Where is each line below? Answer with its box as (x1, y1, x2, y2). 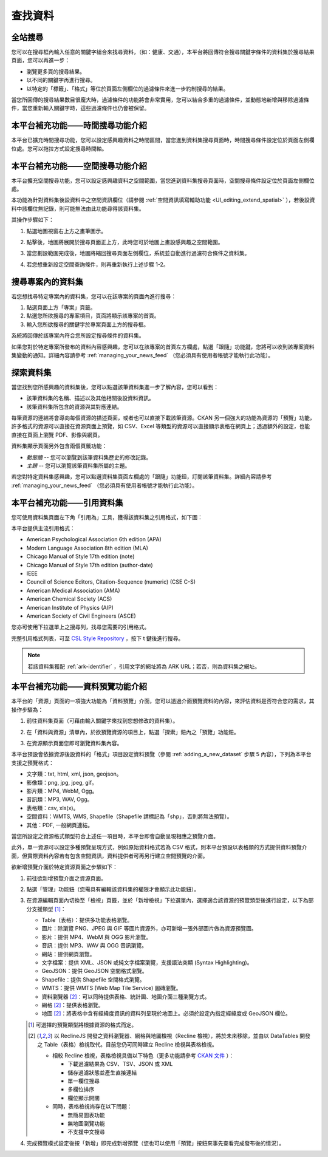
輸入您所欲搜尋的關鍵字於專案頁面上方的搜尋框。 (26, 321, 149, 328)
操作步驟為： (11, 706, 44, 713)
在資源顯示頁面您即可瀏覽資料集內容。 (26, 740, 123, 747)
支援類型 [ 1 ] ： (31, 905, 66, 912)
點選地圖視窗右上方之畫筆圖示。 (26, 227, 106, 234)
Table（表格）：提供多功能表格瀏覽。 (41, 916, 133, 924)
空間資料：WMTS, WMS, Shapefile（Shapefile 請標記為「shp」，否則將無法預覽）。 (26, 813, 233, 820)
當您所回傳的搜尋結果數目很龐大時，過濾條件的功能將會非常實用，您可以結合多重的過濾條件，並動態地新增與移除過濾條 (11, 96, 309, 103)
